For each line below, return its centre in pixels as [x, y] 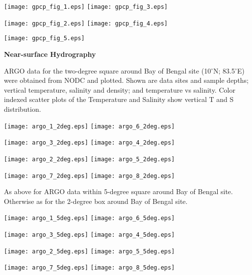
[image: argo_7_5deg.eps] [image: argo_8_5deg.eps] [89, 268]
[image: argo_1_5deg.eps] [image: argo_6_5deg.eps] [89, 218]
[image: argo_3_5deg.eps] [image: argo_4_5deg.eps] [89, 235]
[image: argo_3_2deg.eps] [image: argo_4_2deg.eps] [89, 143]
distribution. [23, 109]
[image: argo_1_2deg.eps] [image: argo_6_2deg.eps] [89, 126]
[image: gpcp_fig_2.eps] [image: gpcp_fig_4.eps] [86, 23]
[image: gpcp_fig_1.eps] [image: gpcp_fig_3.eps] [86, 7]
